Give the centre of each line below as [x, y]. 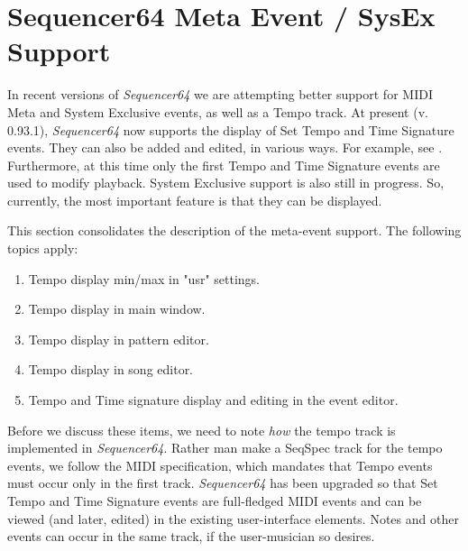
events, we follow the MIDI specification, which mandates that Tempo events [220, 465]
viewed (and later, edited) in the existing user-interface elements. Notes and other [233, 518]
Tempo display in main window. [117, 309]
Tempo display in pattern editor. [119, 339]
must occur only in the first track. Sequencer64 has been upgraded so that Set [223, 483]
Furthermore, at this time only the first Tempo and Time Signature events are [224, 165]
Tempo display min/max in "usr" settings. [144, 278]
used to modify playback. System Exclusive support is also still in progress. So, [226, 183]
